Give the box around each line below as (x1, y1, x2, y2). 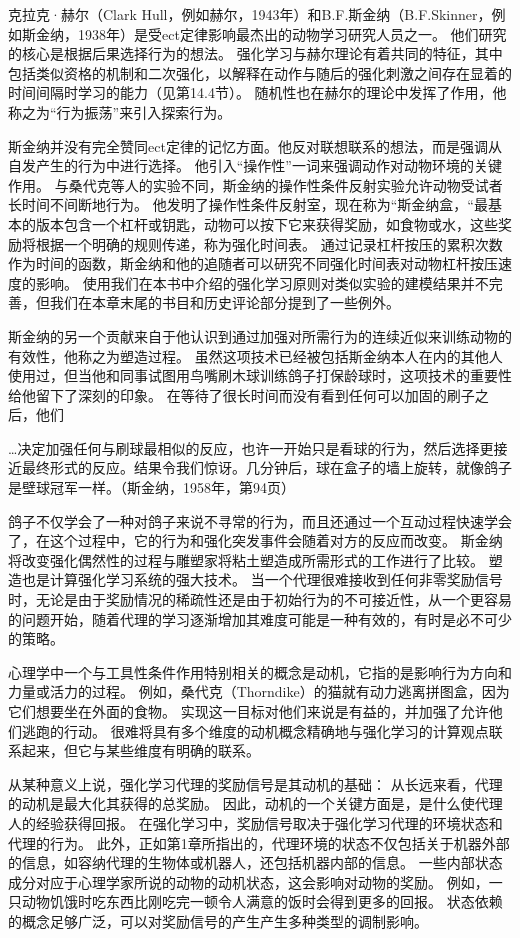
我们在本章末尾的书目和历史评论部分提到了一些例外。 (49, 292, 400, 313)
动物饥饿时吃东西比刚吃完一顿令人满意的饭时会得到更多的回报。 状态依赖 (21, 891, 503, 912)
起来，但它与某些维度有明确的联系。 (21, 740, 260, 761)
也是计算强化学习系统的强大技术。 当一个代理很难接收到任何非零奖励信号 (21, 569, 503, 590)
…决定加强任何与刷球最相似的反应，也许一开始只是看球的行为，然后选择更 (8, 437, 494, 458)
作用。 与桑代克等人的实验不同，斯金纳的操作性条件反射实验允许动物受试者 (8, 174, 503, 195)
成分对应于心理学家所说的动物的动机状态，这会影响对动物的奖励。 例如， (8, 871, 489, 892)
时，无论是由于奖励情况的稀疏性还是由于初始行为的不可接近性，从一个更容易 (8, 589, 512, 610)
